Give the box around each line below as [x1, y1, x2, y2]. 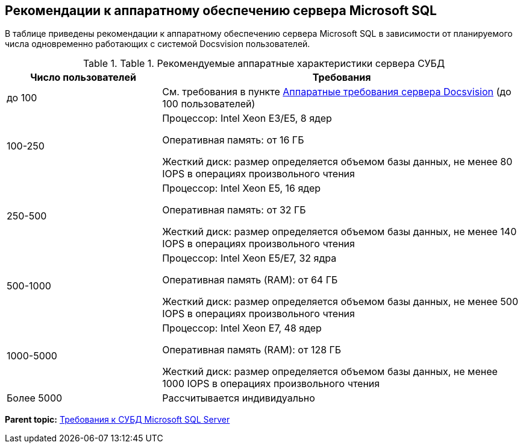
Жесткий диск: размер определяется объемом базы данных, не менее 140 [162, 226, 517, 238]
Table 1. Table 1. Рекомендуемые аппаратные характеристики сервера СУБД [83, 57, 445, 70]
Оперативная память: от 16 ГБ [162, 134, 304, 147]
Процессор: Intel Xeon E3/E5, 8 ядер [162, 112, 332, 125]
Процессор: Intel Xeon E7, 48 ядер [162, 322, 322, 335]
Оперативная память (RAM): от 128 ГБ [162, 344, 342, 356]
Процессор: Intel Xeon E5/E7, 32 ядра [162, 252, 337, 265]
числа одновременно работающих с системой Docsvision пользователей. [5, 39, 310, 49]
